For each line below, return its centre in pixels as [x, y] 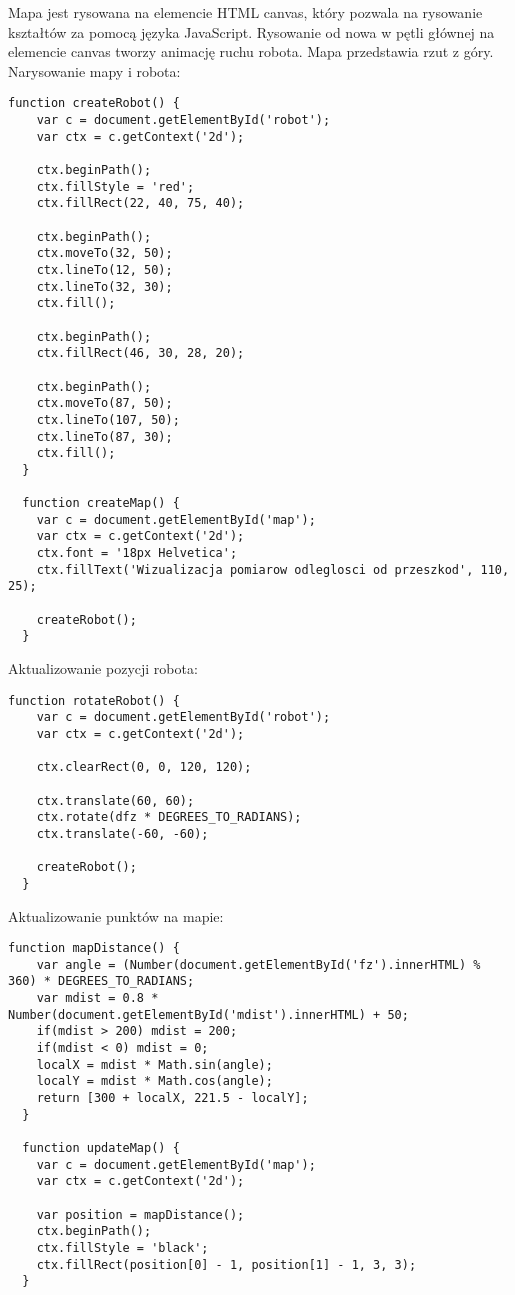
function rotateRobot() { [94, 700]
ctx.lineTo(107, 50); [108, 419]
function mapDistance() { [94, 948]
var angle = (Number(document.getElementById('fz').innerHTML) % [258, 964]
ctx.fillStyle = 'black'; [122, 1247]
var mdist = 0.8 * [97, 998]
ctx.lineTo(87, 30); [104, 436]
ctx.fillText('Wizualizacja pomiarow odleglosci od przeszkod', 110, [273, 569]
